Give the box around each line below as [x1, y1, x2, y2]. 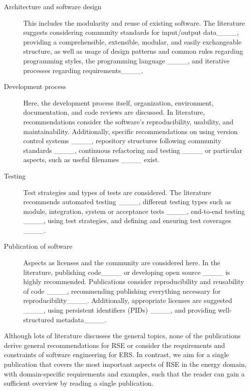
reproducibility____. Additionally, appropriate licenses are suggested [23, 295, 233, 305]
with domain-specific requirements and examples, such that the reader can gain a [4, 368, 245, 378]
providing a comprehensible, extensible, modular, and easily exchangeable [23, 36, 242, 46]
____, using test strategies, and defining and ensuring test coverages [23, 215, 231, 226]
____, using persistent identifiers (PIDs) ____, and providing [23, 305, 216, 315]
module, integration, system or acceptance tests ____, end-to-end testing [23, 206, 245, 216]
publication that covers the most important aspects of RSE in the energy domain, [4, 359, 247, 369]
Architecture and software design [4, 1, 102, 11]
